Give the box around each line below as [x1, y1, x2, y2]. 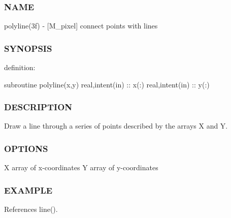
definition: [4, 62, 36, 73]
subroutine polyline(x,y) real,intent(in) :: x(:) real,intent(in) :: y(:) [4, 79, 210, 89]
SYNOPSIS [4, 42, 52, 54]
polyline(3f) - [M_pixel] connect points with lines [4, 20, 158, 31]
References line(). [4, 204, 58, 214]
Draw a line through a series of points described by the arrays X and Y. [4, 120, 228, 131]
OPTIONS [4, 142, 48, 154]
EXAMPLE [4, 183, 53, 196]
